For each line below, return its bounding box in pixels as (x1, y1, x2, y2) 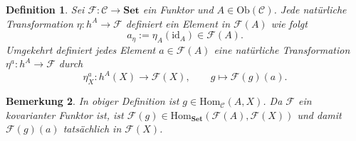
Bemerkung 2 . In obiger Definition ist (6, 94, 179, 108)
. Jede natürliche (273, 2, 347, 16)
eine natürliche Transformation (214, 42, 350, 57)
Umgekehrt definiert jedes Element (6, 42, 156, 57)
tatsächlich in (63, 121, 122, 136)
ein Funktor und (142, 2, 214, 16)
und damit (297, 107, 342, 122)
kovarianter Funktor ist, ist (6, 107, 124, 122)
